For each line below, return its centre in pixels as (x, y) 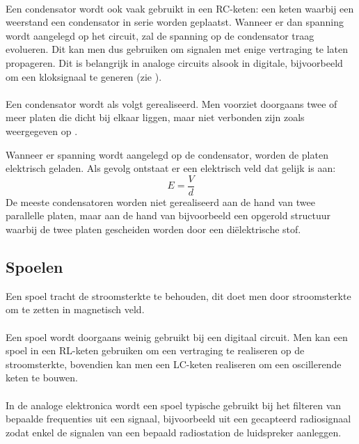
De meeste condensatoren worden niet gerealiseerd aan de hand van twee (161, 201)
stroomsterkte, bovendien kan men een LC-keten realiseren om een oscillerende (174, 364)
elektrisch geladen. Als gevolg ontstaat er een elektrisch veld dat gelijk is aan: (171, 168)
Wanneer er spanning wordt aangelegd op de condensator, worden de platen (167, 154)
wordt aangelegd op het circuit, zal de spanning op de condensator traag (160, 35)
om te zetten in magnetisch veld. (75, 309)
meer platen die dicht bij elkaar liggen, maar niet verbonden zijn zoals (155, 117)
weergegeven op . (42, 130)
